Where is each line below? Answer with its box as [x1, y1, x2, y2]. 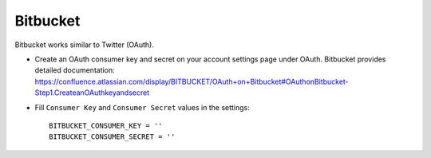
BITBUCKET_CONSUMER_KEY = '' [49, 120, 163, 130]
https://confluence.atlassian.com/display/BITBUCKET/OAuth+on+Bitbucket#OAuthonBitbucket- [34, 77, 349, 86]
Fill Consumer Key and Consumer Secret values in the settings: [34, 102, 251, 112]
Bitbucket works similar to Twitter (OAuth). [14, 40, 155, 49]
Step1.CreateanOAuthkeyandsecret [34, 88, 150, 97]
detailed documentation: [34, 65, 115, 75]
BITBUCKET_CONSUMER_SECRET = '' [49, 132, 176, 141]
